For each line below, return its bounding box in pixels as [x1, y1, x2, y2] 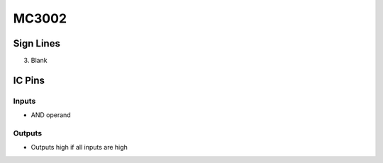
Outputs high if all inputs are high [30, 143, 128, 152]
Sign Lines [13, 37, 60, 49]
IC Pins [13, 74, 45, 86]
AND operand [30, 111, 71, 119]
